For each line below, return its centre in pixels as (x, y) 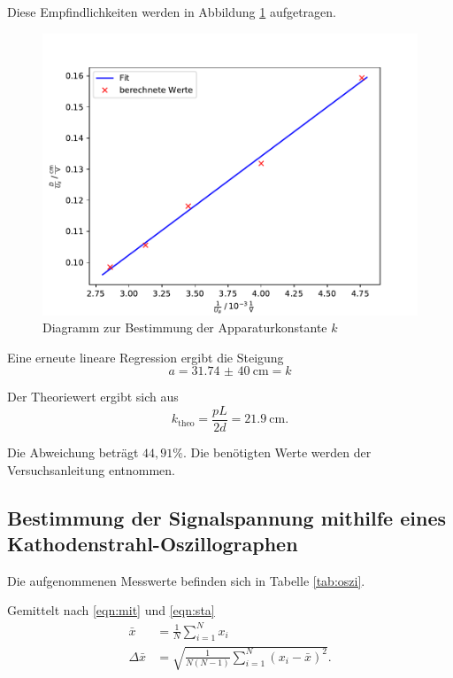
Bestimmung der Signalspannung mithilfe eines (227, 517)
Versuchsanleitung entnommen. (91, 469)
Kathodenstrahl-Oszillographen (153, 543)
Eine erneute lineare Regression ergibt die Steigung (146, 357)
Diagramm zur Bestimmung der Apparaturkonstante (185, 327)
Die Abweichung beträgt (73, 452)
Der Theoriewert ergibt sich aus (93, 397)
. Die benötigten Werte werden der (277, 452)
